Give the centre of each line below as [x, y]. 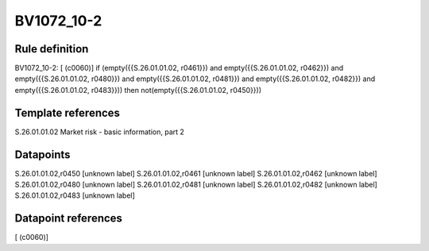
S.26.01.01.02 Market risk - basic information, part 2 [99, 132]
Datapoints [43, 154]
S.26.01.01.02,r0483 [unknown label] [75, 195]
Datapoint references [69, 218]
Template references [68, 112]
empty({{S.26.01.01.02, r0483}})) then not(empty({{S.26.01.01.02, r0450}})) [138, 90]
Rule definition [52, 49]
